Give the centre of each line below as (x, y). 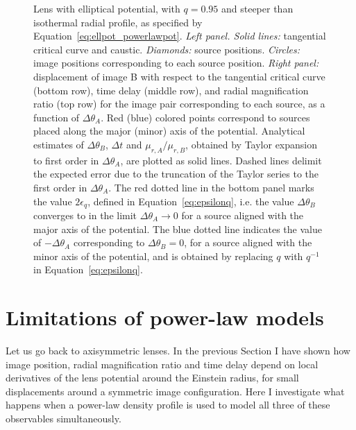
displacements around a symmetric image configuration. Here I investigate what (175, 391)
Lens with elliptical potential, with (107, 8)
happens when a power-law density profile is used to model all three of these (168, 405)
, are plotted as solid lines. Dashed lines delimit (221, 160)
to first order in (66, 160)
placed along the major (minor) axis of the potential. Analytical (169, 131)
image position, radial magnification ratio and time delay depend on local (162, 364)
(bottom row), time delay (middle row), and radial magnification (171, 90)
